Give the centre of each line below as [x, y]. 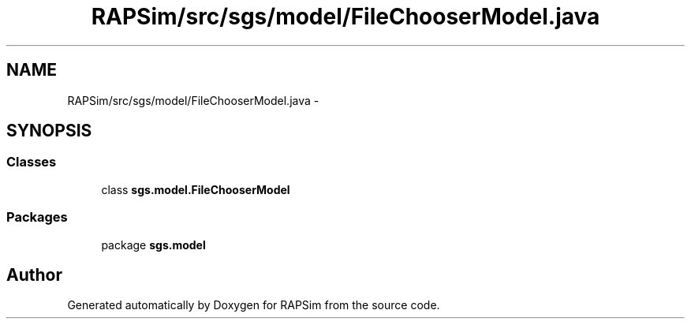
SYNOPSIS [49, 131]
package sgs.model [153, 245]
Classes [32, 162]
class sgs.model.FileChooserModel [196, 189]
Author [34, 275]
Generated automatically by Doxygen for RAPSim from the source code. [254, 305]
